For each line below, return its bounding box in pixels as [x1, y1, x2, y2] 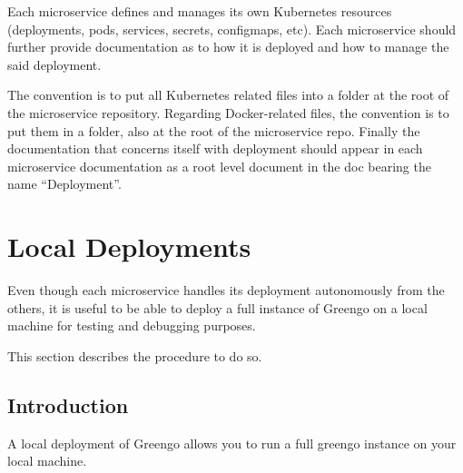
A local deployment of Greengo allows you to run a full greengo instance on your [7, 433, 457, 452]
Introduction [7, 390, 129, 419]
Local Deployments [7, 228, 251, 265]
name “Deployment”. [7, 174, 122, 193]
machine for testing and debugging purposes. [7, 316, 256, 335]
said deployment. [7, 54, 102, 74]
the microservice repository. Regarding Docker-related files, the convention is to [7, 103, 449, 122]
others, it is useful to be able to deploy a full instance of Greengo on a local [7, 298, 428, 317]
